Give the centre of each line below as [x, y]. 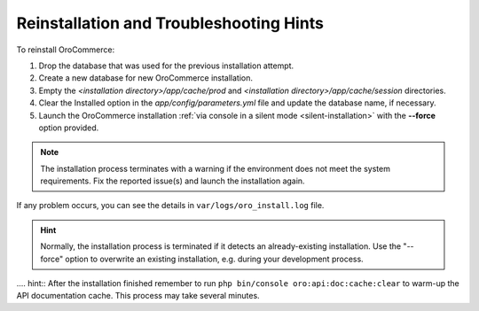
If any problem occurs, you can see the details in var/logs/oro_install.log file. [170, 206]
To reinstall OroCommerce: [66, 50]
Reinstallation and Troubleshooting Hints [170, 23]
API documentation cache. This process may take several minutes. [138, 296]
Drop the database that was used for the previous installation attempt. [166, 66]
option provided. [69, 128]
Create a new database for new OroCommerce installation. [145, 78]
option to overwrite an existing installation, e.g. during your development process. [214, 259]
